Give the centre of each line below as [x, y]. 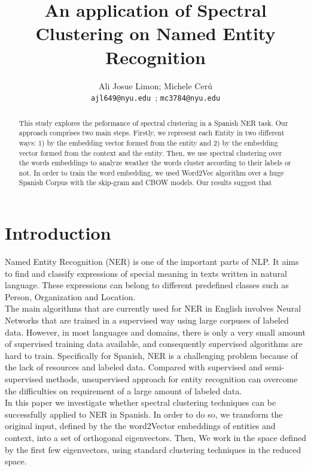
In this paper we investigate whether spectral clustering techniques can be [141, 402]
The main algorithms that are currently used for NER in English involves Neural [153, 308]
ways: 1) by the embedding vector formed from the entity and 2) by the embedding [148, 142]
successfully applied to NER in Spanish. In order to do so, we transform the [144, 414]
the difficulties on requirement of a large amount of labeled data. [124, 390]
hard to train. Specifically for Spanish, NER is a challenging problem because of [151, 355]
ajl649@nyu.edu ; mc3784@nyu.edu [155, 97]
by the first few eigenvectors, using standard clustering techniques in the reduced [153, 449]
